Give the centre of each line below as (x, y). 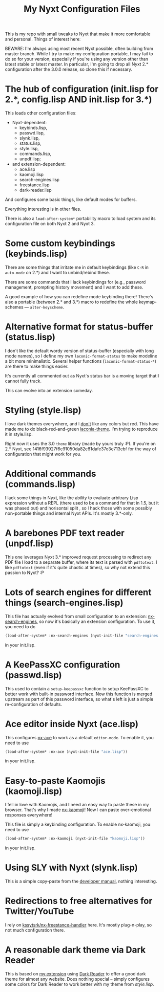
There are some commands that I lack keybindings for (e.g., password (75, 282)
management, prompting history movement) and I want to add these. (74, 287)
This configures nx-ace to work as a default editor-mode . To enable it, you (79, 737)
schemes (14, 307)
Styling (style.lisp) (43, 410)
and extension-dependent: (39, 164)
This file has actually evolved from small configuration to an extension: (76, 616)
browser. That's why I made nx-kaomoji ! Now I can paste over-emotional (78, 810)
